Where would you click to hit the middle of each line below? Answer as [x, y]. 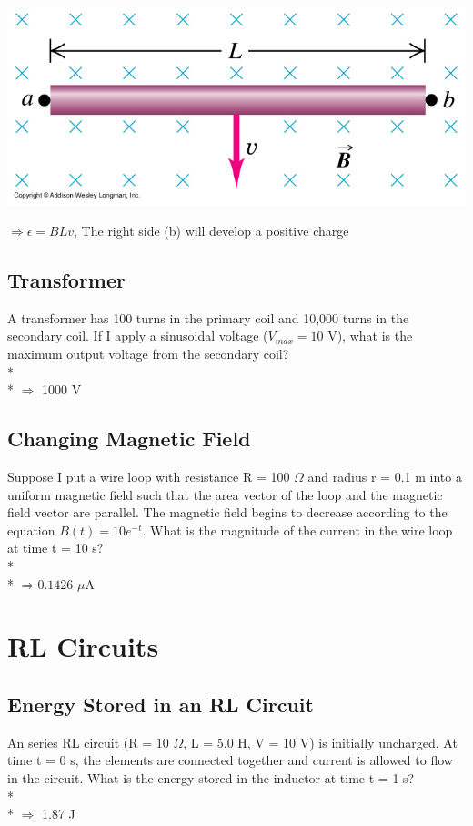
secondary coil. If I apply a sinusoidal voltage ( [138, 336]
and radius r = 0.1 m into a [385, 476]
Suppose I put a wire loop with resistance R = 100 [149, 476]
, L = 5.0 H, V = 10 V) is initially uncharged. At [320, 742]
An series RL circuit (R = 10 [88, 742]
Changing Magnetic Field [129, 438]
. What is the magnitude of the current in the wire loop [297, 530]
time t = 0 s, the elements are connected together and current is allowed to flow [230, 760]
